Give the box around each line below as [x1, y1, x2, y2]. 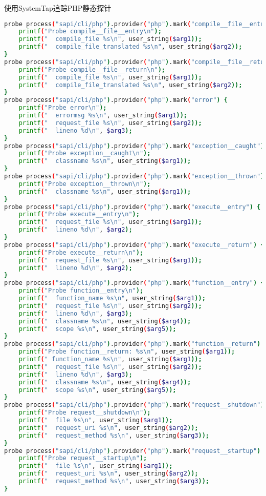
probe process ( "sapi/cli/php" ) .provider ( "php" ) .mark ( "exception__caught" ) [4, 142, 264, 150]
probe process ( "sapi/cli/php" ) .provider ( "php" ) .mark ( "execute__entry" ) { [4, 203, 261, 211]
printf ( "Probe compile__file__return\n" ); [18, 66, 166, 73]
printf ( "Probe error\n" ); [18, 104, 107, 112]
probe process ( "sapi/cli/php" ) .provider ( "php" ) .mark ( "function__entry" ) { [4, 279, 264, 287]
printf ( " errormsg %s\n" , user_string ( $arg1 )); [18, 112, 187, 119]
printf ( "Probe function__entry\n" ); [18, 287, 144, 295]
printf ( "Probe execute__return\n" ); [18, 249, 144, 256]
